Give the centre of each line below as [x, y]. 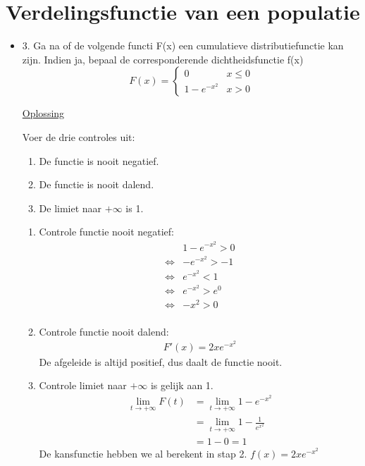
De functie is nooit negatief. [99, 160]
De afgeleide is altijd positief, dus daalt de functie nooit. [161, 361]
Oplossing [43, 113]
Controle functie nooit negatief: [106, 232]
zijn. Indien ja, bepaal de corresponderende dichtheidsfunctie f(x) [163, 59]
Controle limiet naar [83, 385]
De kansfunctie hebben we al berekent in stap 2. [143, 453]
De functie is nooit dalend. [97, 184]
